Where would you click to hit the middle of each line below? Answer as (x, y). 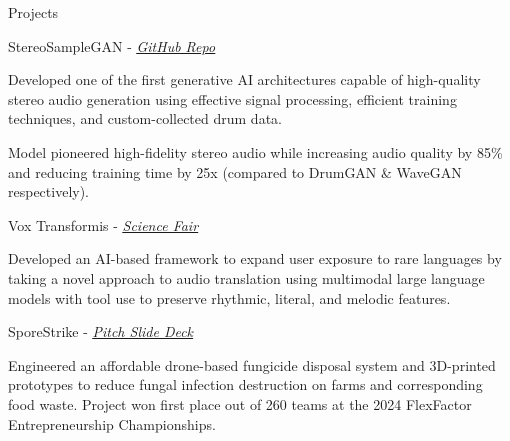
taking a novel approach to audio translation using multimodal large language (246, 277)
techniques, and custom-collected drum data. (145, 118)
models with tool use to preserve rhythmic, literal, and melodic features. (229, 297)
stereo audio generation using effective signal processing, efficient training (232, 98)
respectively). (49, 191)
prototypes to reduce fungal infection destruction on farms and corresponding (245, 384)
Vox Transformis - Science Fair (103, 224)
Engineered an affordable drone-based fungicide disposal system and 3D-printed (252, 364)
